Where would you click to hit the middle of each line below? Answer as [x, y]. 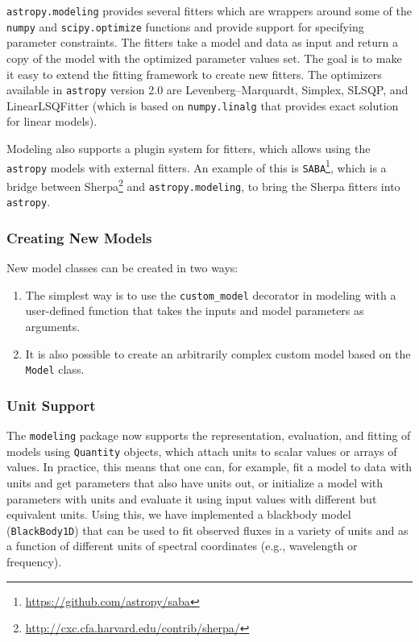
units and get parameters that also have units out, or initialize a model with [195, 482]
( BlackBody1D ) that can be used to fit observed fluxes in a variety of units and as [207, 530]
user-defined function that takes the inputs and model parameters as [195, 311]
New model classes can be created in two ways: [122, 268]
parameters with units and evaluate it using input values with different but [192, 498]
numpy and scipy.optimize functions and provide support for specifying [185, 26]
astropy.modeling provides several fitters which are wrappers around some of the [209, 10]
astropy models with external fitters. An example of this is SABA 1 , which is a [197, 166]
